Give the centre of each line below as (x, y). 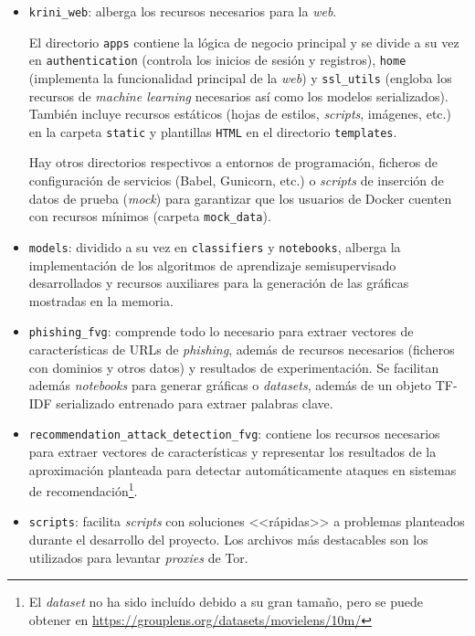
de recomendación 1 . (83, 489)
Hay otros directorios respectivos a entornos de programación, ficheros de (233, 162)
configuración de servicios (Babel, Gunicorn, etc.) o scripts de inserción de (236, 180)
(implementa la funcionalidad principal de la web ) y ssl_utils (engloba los (240, 77)
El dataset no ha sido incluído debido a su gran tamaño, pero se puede (226, 602)
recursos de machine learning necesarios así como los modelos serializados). (238, 95)
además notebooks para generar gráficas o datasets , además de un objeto (230, 385)
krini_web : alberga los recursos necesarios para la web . (183, 11)
